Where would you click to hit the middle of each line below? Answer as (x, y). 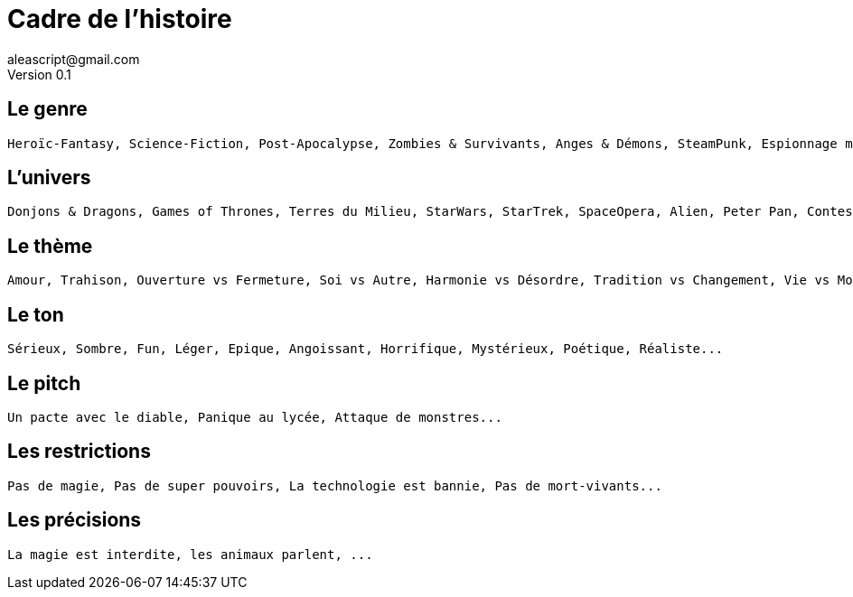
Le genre (47, 109)
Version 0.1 (39, 74)
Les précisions (75, 520)
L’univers (49, 178)
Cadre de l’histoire (120, 19)
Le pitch (44, 383)
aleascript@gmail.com (74, 59)
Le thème (50, 246)
